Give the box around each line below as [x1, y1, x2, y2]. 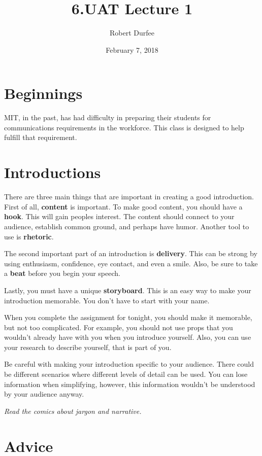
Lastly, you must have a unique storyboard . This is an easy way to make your [4, 285, 251, 295]
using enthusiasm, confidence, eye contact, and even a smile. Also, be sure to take [4, 258, 258, 268]
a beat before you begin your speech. [4, 268, 120, 278]
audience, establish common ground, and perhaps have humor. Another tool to [4, 221, 249, 231]
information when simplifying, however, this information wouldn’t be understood [4, 378, 255, 389]
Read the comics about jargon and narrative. [4, 405, 142, 416]
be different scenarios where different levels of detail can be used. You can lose [4, 369, 248, 379]
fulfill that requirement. [4, 132, 77, 143]
